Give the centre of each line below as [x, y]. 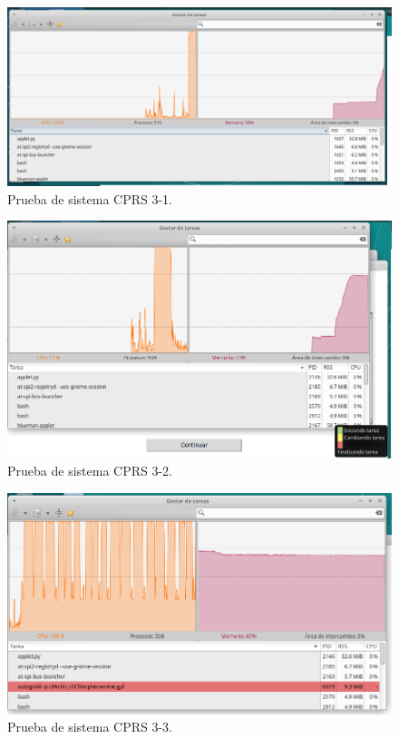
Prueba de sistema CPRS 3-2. [90, 471]
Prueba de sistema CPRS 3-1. [90, 198]
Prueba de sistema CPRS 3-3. [90, 727]
